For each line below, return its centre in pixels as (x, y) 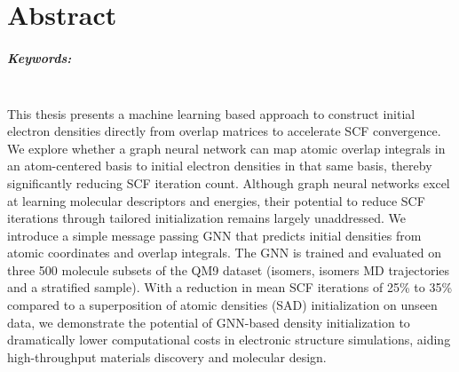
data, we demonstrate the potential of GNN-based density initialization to (209, 322)
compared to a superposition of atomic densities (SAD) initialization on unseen (222, 305)
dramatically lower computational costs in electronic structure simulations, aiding (229, 340)
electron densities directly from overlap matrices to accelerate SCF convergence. (224, 131)
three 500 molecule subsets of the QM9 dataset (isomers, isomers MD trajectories (229, 269)
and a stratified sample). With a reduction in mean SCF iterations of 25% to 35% (230, 287)
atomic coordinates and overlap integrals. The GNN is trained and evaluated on (224, 253)
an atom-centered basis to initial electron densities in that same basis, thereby (220, 166)
